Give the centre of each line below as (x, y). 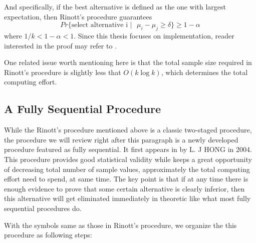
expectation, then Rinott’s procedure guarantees (78, 16)
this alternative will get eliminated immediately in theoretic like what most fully (127, 198)
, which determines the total (204, 72)
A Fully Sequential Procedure (82, 109)
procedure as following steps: (48, 235)
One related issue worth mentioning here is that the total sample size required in (128, 62)
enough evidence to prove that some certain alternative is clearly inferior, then (124, 188)
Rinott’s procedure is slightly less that (63, 72)
